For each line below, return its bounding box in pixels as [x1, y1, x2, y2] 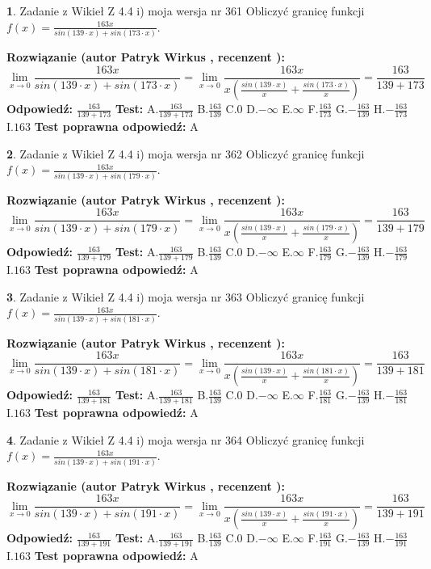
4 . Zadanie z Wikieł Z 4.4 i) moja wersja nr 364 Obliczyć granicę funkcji [6, 431, 365, 448]
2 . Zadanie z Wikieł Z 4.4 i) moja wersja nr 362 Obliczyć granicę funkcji [6, 145, 365, 162]
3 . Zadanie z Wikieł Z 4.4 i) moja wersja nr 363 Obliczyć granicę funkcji [6, 288, 365, 305]
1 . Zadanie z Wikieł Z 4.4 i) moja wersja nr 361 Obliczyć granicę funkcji [6, 2, 365, 19]
